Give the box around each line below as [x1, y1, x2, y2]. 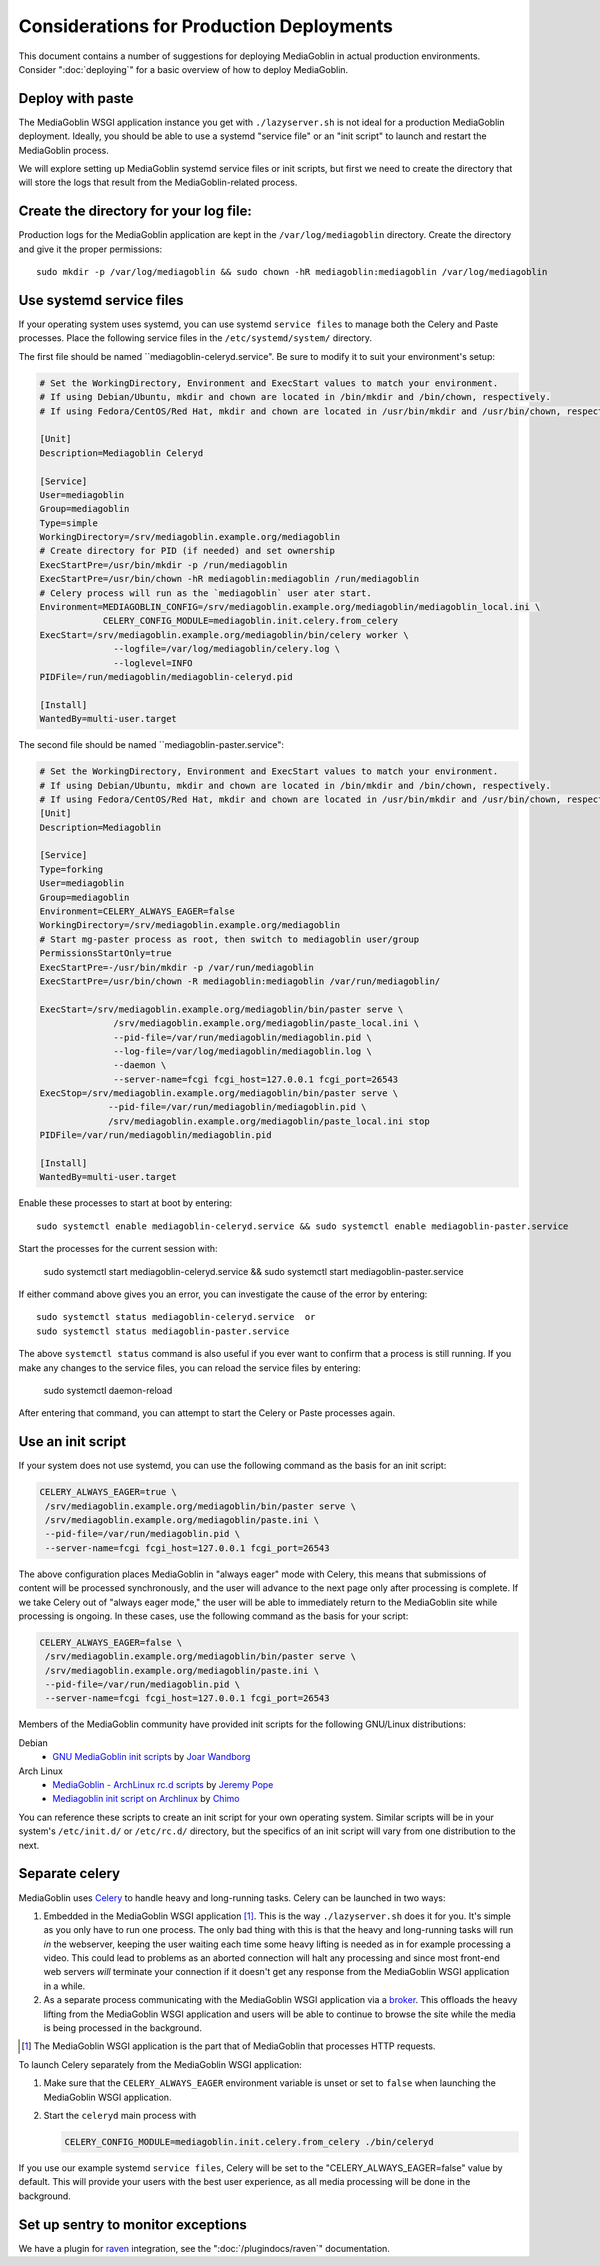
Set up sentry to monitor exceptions [18, 2216, 247, 2233]
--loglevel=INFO [113, 657, 194, 669]
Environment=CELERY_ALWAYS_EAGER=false [39, 906, 235, 917]
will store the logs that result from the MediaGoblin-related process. [18, 176, 298, 189]
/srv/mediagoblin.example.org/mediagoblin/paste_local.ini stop [108, 1115, 430, 1127]
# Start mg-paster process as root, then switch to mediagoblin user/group [39, 933, 420, 945]
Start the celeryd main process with [43, 2109, 197, 2121]
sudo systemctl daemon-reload [43, 1384, 173, 1396]
